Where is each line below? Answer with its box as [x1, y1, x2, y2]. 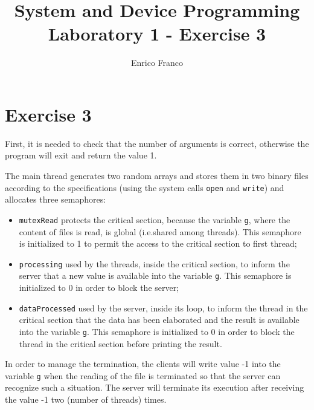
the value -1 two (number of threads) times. [5, 392, 167, 405]
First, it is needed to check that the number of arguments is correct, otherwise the [5, 137, 309, 149]
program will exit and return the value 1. [5, 149, 157, 161]
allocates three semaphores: [5, 193, 106, 206]
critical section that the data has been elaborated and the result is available [19, 313, 300, 326]
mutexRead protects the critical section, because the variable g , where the [19, 213, 290, 226]
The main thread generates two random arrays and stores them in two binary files [5, 169, 309, 182]
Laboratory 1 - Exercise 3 [48, 21, 266, 46]
